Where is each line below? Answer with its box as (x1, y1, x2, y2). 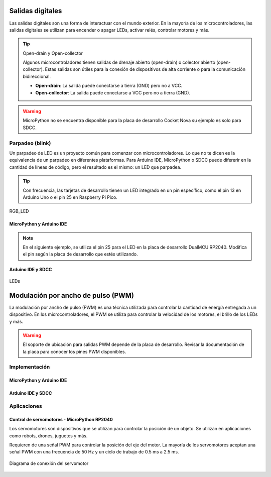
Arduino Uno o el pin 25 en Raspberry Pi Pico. (23, 194, 118, 200)
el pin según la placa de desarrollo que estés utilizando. (23, 251, 138, 257)
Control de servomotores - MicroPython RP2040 (9, 416, 113, 422)
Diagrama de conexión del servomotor (9, 460, 89, 466)
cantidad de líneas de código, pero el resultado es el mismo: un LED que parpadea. (9, 164, 182, 170)
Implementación (9, 364, 50, 371)
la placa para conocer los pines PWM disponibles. (23, 348, 126, 354)
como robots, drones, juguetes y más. (9, 432, 88, 439)
